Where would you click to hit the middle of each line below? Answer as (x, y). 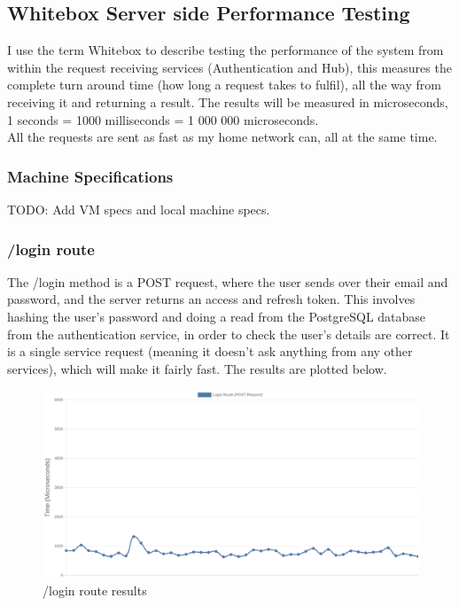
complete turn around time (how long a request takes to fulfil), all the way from (224, 85)
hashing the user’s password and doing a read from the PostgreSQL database (217, 316)
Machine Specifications (90, 176)
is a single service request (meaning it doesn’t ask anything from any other (210, 351)
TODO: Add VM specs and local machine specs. (139, 209)
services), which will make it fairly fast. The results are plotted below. (197, 368)
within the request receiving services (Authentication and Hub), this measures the (229, 67)
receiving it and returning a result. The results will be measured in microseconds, (228, 101)
